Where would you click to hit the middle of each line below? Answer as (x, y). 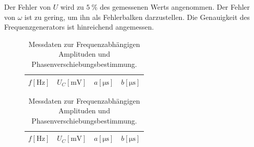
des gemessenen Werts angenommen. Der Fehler (175, 7)
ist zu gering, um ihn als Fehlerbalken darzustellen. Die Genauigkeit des (137, 17)
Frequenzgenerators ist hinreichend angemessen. (79, 27)
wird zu (72, 7)
